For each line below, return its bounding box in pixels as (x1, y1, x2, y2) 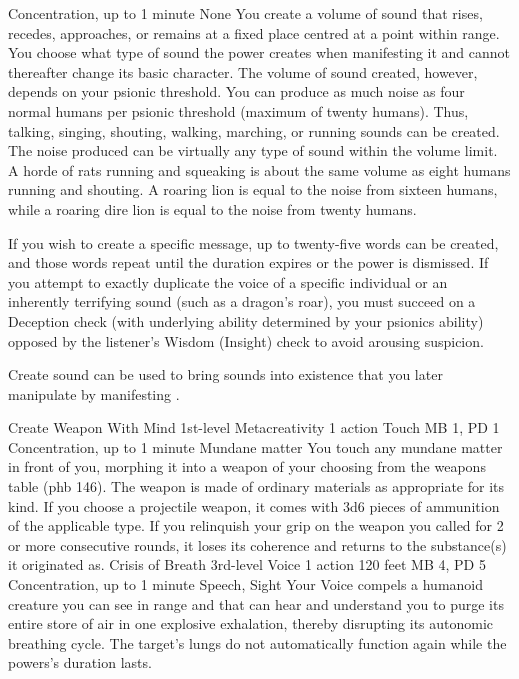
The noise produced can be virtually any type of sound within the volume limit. (8, 140, 498, 161)
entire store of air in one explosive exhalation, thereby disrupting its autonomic (8, 613, 494, 634)
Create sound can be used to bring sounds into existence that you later (8, 364, 443, 385)
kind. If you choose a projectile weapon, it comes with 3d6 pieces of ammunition (8, 495, 500, 516)
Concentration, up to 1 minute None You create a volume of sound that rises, (8, 3, 483, 23)
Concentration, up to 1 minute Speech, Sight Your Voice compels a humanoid (8, 574, 484, 595)
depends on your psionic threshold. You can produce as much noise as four (8, 81, 465, 102)
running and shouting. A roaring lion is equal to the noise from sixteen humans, (8, 179, 498, 200)
